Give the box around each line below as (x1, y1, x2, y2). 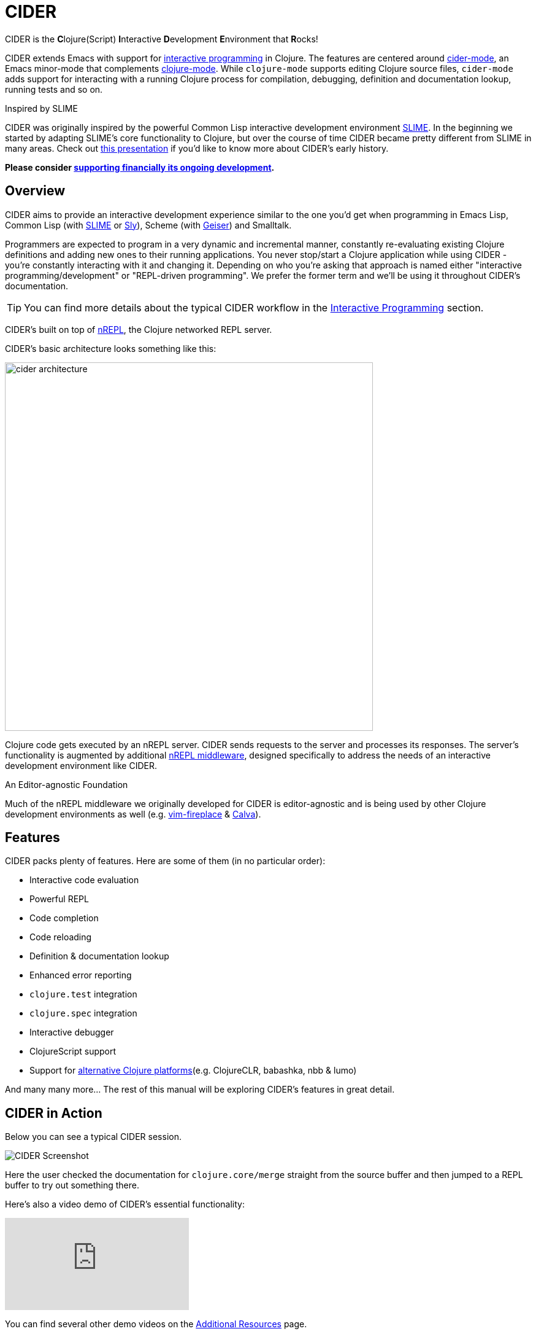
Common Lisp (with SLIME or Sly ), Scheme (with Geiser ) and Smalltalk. (5, 219, 292, 230)
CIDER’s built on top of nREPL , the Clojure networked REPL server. (5, 324, 272, 335)
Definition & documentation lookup (29, 951, 169, 962)
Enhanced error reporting (29, 970, 132, 981)
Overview (5, 183, 66, 199)
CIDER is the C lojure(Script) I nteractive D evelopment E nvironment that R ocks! (5, 33, 318, 44)
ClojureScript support (29, 1046, 117, 1057)
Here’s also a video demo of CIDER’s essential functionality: (5, 1199, 245, 1210)
